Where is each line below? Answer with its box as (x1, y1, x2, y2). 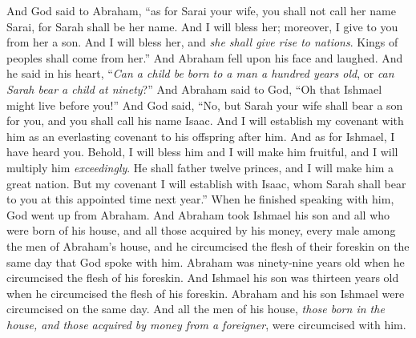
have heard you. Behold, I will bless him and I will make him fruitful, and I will (6, 143, 398, 160)
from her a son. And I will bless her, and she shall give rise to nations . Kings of (6, 34, 398, 50)
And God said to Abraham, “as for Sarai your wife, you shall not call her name (6, 2, 396, 18)
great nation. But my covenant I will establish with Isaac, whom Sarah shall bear (6, 175, 406, 191)
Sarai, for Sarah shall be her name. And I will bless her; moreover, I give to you (6, 18, 398, 34)
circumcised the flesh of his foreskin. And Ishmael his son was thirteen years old (6, 269, 399, 286)
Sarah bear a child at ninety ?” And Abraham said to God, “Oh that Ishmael (6, 80, 382, 97)
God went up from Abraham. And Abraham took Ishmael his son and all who (6, 206, 390, 223)
